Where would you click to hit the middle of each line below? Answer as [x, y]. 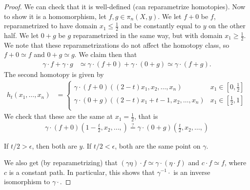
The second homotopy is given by [54, 74]
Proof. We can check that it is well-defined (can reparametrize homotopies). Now [125, 6]
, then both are [54, 146]
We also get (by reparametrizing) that [61, 162]
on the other [227, 26]
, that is [146, 116]
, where [235, 162]
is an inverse [192, 172]
